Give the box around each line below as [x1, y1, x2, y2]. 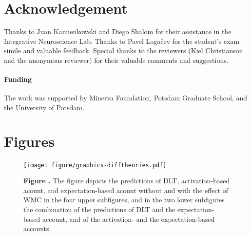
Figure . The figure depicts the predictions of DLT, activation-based [23, 176, 230, 186]
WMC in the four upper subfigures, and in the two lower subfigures [23, 195, 225, 205]
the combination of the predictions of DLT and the [23, 204, 175, 215]
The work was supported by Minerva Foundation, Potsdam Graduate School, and [4, 93, 248, 103]
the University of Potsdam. [4, 102, 84, 112]
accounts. [23, 223, 51, 234]
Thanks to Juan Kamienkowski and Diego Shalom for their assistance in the [4, 26, 232, 37]
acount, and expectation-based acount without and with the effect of [23, 185, 229, 195]
